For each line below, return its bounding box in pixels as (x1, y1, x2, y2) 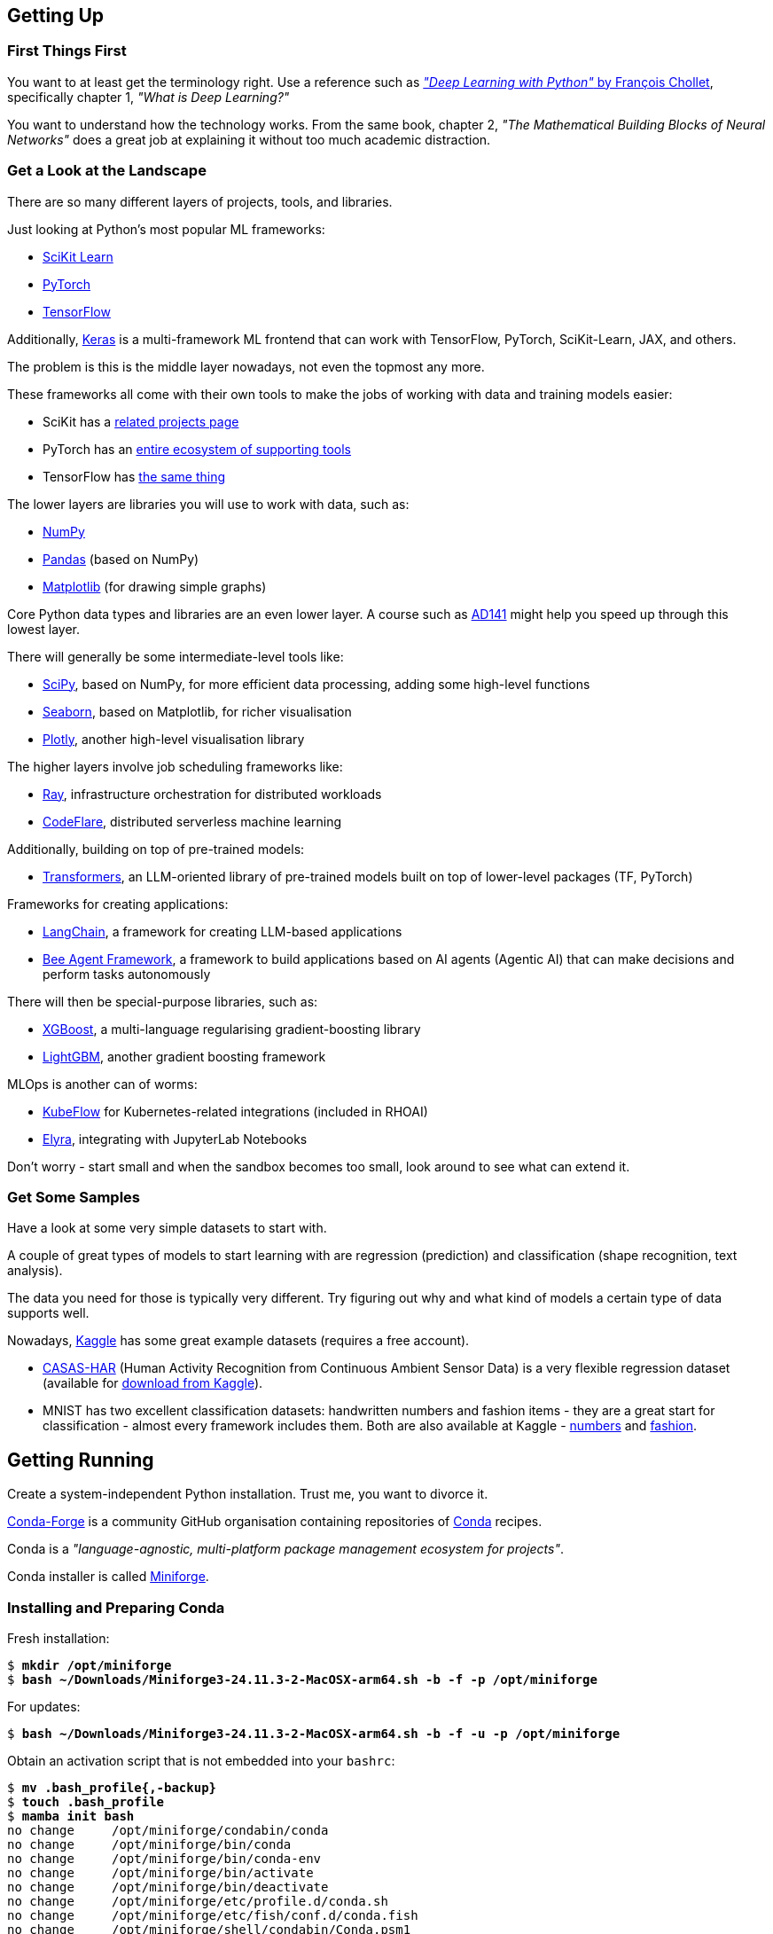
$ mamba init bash (7, 1808, 135, 1823)
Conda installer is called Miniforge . (7, 1569, 209, 1585)
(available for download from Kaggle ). (43, 1375, 263, 1391)
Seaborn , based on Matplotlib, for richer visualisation (43, 703, 352, 719)
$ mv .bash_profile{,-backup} (7, 1780, 217, 1795)
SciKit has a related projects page (43, 413, 239, 429)
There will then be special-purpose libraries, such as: (7, 993, 318, 1009)
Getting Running (7, 1448, 154, 1471)
